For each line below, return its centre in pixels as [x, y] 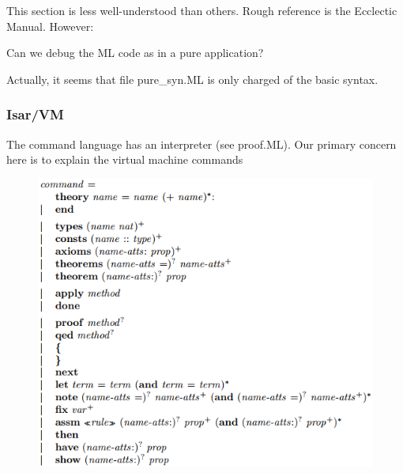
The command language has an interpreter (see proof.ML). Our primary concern [201, 144]
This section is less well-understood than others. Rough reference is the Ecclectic [202, 10]
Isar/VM [35, 114]
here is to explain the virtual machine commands [125, 159]
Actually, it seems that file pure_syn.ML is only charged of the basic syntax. [192, 79]
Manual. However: [50, 26]
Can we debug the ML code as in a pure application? [135, 53]
